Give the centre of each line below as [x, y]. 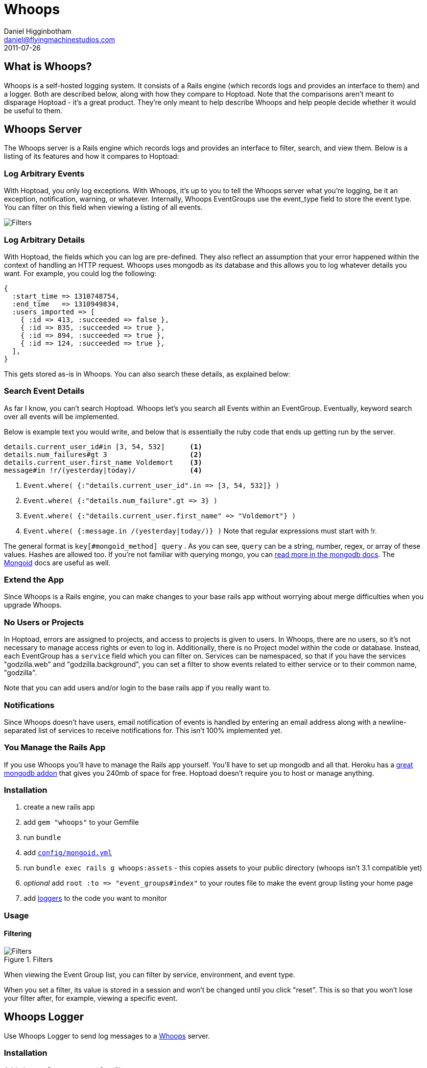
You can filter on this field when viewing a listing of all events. [103, 207]
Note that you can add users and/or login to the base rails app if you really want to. [138, 688]
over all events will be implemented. [62, 416]
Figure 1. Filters [28, 960]
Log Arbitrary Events [44, 173]
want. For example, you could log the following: [80, 273]
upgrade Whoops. [33, 605]
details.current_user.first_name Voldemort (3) [103, 462]
